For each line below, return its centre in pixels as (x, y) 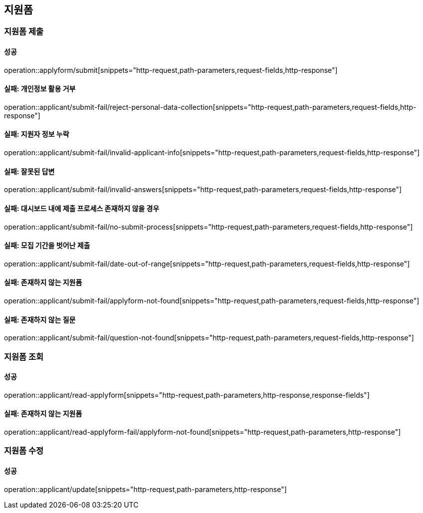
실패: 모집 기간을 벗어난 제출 (47, 246)
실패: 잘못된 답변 (29, 171)
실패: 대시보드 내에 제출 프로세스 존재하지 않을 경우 (82, 208)
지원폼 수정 (24, 451)
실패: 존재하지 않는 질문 (40, 319)
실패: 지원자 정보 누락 (37, 134)
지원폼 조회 (24, 357)
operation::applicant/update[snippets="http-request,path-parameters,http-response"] (145, 489)
